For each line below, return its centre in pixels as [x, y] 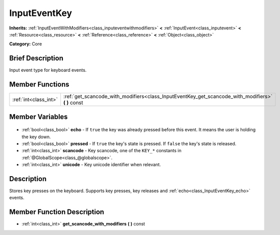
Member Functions [39, 85]
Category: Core [26, 44]
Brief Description [36, 58]
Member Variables [38, 117]
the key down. [36, 137]
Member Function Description [57, 212]
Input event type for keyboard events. [48, 70]
